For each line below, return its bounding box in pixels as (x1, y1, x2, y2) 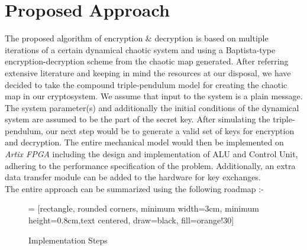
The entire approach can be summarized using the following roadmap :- (5, 182, 264, 194)
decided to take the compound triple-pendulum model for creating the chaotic (5, 78, 287, 90)
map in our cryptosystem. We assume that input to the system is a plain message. (5, 90, 303, 102)
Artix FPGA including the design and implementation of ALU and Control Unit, (5, 148, 298, 160)
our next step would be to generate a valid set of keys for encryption (46, 124, 295, 137)
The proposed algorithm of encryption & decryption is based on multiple (5, 32, 269, 44)
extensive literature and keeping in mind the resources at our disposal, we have (5, 66, 291, 79)
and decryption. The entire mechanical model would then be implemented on (5, 136, 284, 148)
